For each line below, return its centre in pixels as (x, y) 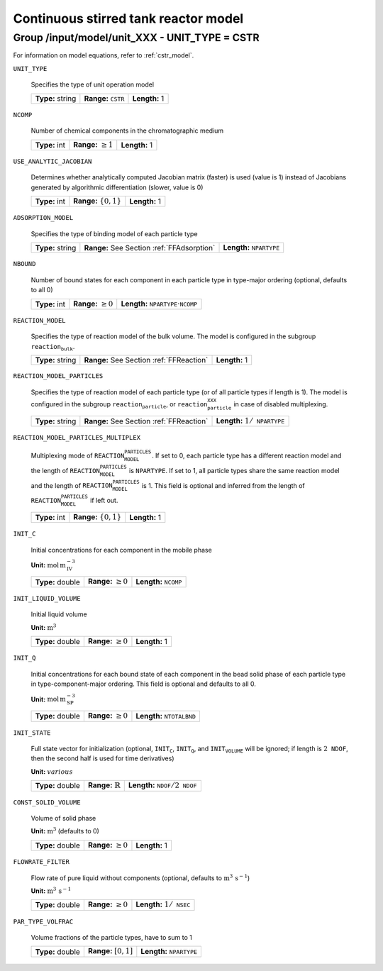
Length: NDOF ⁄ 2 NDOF (162, 785)
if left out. (104, 500)
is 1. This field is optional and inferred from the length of (223, 485)
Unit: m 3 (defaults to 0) (65, 831)
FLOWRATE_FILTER (41, 862)
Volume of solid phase (63, 818)
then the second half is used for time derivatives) (102, 758)
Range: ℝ (104, 785)
